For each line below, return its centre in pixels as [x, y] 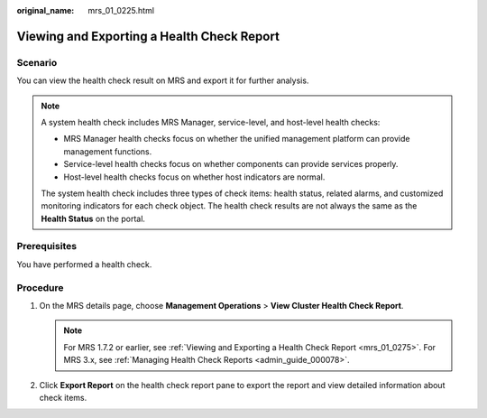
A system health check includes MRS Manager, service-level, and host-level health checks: [211, 122]
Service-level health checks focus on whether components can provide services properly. [231, 164]
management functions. [108, 151]
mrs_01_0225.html [121, 10]
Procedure [40, 287]
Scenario [37, 62]
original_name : [46, 10]
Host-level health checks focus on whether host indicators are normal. [194, 177]
